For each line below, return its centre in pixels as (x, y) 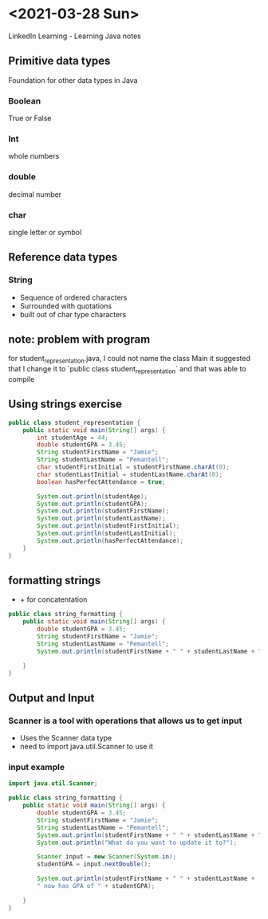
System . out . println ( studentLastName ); (101, 519)
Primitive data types (59, 61)
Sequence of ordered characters (73, 297)
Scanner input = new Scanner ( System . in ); (107, 857)
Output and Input (51, 698)
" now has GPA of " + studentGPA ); (96, 886)
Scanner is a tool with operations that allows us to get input (125, 721)
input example (37, 768)
